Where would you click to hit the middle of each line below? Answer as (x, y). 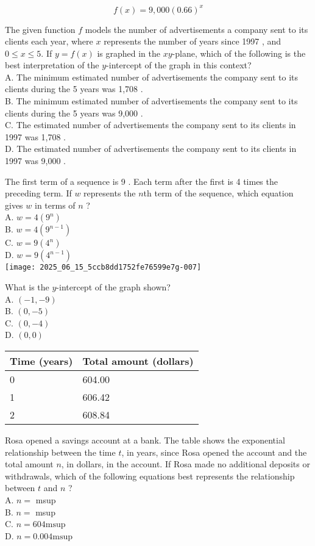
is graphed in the (129, 53)
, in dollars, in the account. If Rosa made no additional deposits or (186, 464)
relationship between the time (60, 452)
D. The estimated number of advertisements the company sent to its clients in (151, 149)
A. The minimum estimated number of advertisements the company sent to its (152, 77)
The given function (40, 29)
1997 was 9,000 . (36, 161)
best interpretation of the (52, 65)
